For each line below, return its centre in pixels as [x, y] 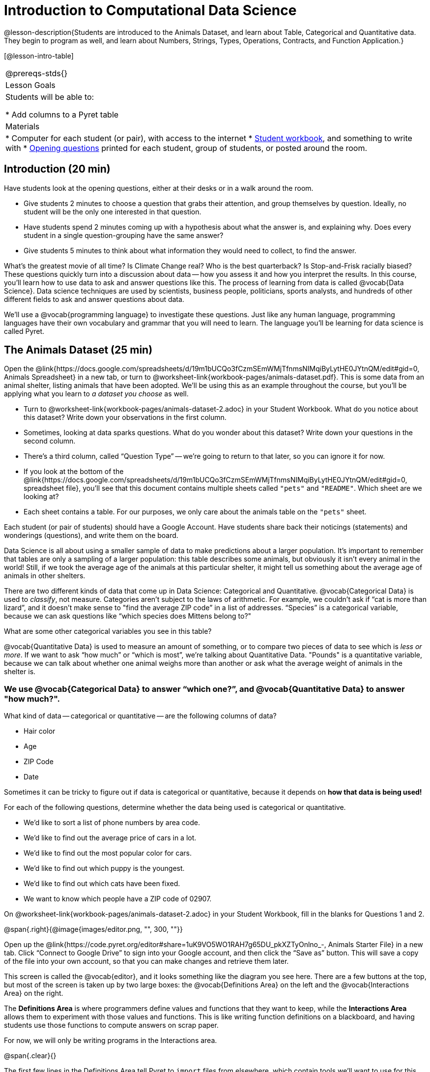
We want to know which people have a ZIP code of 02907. [118, 899]
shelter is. [20, 672]
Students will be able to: [50, 97]
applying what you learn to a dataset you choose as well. [96, 394]
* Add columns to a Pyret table [62, 114]
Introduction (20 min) [57, 169]
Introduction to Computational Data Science [150, 10]
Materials [23, 126]
